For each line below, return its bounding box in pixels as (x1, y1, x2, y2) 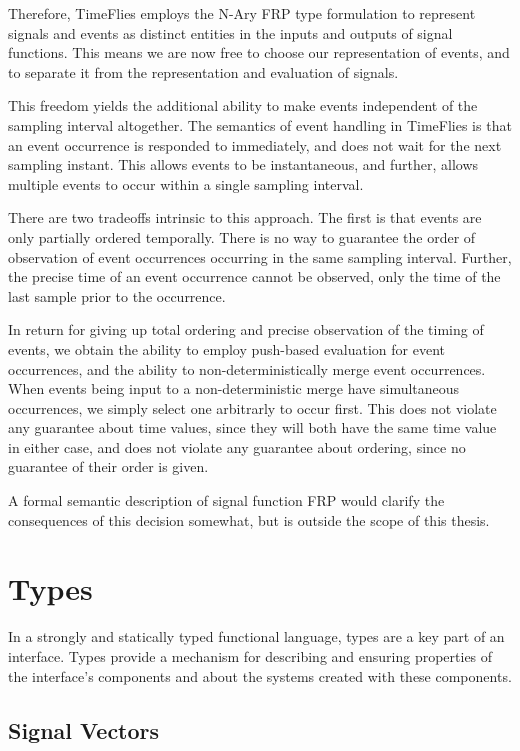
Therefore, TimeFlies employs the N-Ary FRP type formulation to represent (8, 3, 476, 23)
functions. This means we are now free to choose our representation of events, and (8, 42, 510, 63)
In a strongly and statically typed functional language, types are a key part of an (8, 626, 505, 647)
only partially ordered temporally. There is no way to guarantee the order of (8, 226, 476, 247)
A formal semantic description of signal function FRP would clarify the (8, 490, 445, 511)
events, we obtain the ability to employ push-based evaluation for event (8, 338, 445, 359)
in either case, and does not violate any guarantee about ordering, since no (8, 436, 466, 457)
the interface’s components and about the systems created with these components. (8, 665, 512, 686)
